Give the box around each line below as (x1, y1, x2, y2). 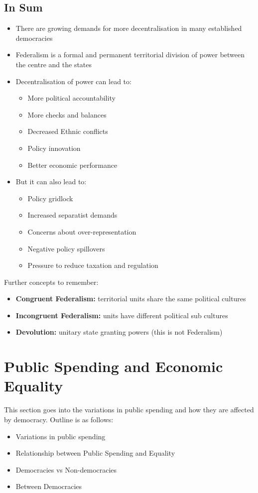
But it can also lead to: (15, 176, 87, 187)
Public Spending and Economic (4, 356, 223, 376)
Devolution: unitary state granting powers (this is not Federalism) (15, 327, 223, 337)
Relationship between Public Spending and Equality (15, 448, 175, 458)
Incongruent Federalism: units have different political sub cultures (15, 310, 228, 320)
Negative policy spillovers (27, 243, 105, 253)
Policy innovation (27, 142, 81, 153)
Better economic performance (27, 159, 118, 170)
